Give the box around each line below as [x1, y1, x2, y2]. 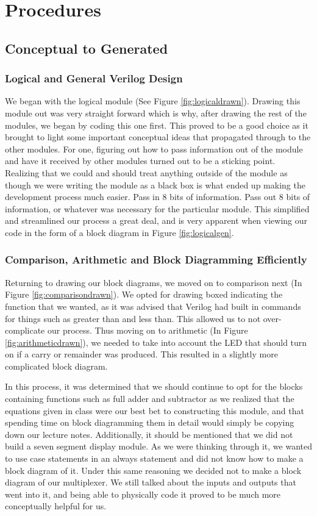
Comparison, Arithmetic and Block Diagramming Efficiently [5, 252, 307, 267]
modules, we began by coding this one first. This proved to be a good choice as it [5, 118, 308, 131]
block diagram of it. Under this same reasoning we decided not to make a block [5, 464, 302, 476]
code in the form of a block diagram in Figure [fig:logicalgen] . [5, 226, 234, 238]
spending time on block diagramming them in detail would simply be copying [5, 416, 294, 429]
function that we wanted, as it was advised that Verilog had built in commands [5, 299, 301, 312]
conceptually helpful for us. [5, 500, 107, 512]
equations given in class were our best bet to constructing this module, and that [5, 404, 304, 417]
